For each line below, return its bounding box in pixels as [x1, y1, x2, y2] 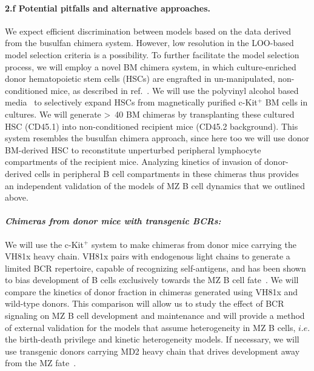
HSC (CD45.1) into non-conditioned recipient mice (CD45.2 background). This [5, 119, 298, 132]
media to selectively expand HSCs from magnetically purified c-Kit [5, 96, 258, 109]
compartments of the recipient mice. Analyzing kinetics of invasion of [5, 155, 262, 168]
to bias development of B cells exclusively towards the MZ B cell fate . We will [5, 273, 299, 286]
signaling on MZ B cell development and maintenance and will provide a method [5, 309, 305, 322]
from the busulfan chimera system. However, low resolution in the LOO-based [5, 36, 294, 49]
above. [5, 191, 28, 204]
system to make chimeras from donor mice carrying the [92, 238, 296, 250]
